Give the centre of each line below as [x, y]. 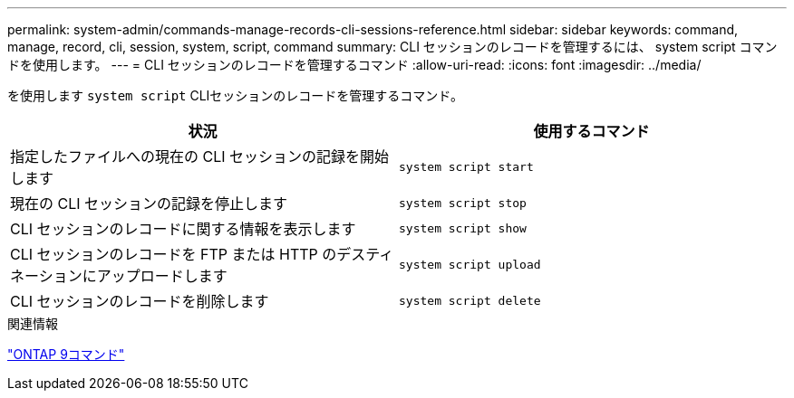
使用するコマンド [591, 131]
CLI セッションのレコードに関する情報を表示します [183, 229]
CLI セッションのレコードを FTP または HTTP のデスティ [202, 254]
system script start [466, 166]
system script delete [470, 300]
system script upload [470, 264]
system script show [463, 228]
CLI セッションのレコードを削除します [140, 301]
